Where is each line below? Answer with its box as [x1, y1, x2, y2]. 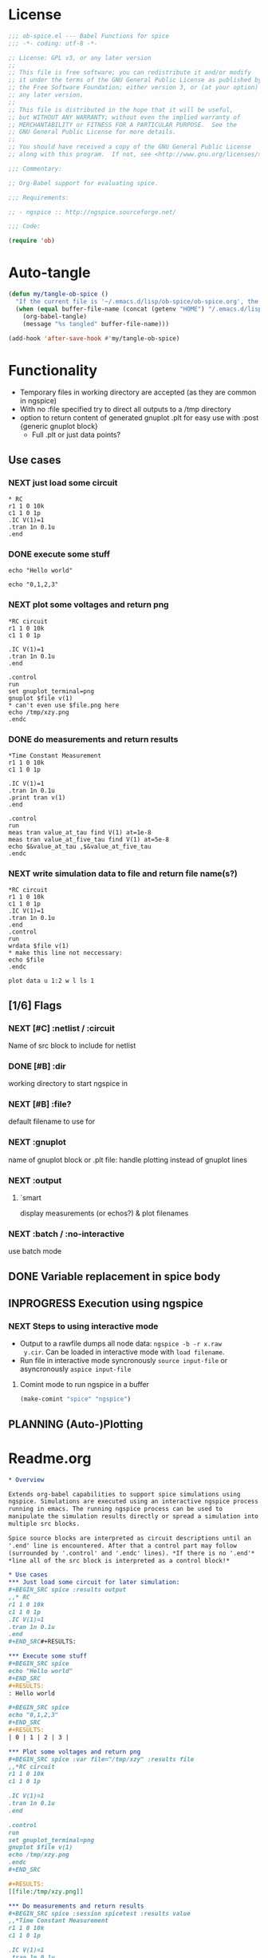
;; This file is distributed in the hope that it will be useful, [8, 105, 234, 113]
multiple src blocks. [8, 1520, 81, 1528]
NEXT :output [8, 1175, 62, 1186]
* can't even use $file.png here [8, 701, 120, 709]
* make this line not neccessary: [8, 949, 124, 957]
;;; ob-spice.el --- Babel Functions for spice [8, 32, 170, 40]
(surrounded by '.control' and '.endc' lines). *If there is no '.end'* [8, 1549, 255, 1557]
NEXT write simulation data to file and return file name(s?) [8, 868, 238, 879]
